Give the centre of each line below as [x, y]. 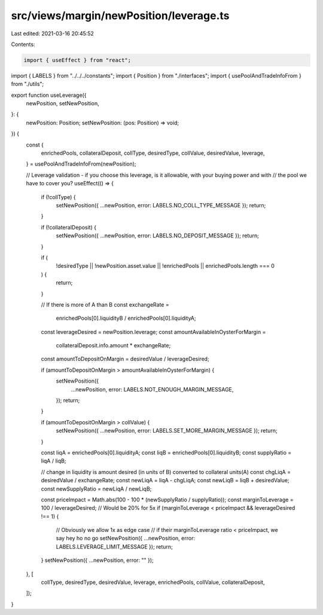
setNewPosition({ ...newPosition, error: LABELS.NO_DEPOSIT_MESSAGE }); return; [158, 235]
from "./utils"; [28, 84]
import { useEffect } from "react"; [77, 60]
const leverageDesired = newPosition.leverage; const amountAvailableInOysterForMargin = [153, 332]
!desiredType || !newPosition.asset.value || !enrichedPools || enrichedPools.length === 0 [165, 266]
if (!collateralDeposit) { [69, 227]
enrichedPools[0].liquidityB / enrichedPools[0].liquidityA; [126, 318]
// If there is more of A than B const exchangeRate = [105, 304]
